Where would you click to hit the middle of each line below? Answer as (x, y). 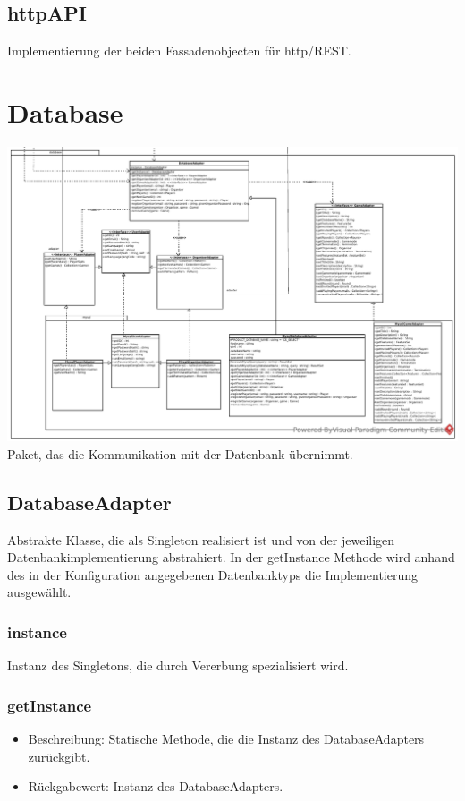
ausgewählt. (39, 592)
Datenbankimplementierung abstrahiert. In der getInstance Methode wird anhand (231, 557)
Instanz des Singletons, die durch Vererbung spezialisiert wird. (178, 665)
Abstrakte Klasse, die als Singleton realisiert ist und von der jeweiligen (201, 539)
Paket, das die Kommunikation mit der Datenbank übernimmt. (180, 453)
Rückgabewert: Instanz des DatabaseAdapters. (156, 786)
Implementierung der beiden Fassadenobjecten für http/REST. (179, 51)
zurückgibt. (59, 756)
